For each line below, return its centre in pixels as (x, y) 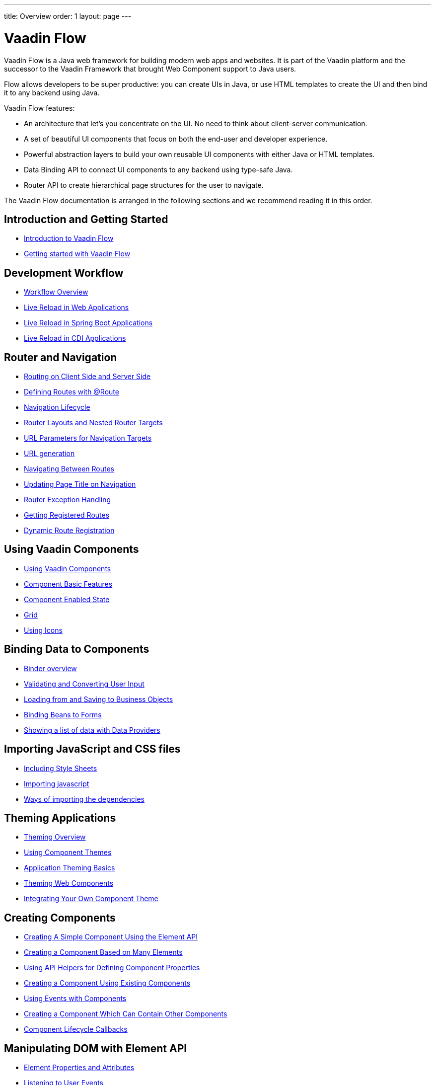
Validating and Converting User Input (84, 684)
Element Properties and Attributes (79, 1068)
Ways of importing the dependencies (84, 799)
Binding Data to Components (77, 649)
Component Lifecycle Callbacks (76, 1029)
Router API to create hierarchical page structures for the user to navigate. (144, 185)
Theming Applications (60, 818)
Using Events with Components (75, 999)
